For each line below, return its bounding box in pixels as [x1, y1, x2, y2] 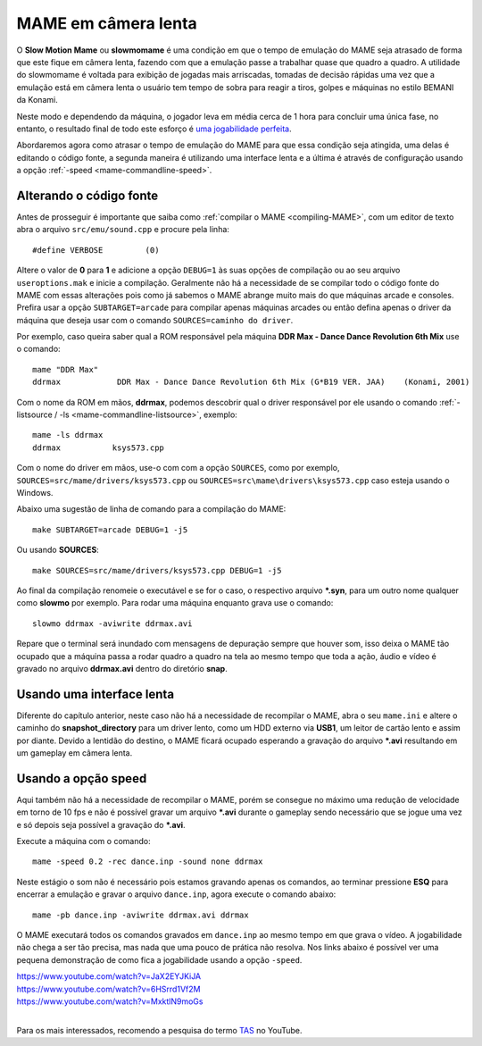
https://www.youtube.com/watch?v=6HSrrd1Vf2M [16, 983, 201, 994]
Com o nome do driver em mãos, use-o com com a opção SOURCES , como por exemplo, [16, 463, 340, 473]
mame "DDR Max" [32, 364, 99, 374]
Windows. [16, 488, 54, 498]
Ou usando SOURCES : [16, 545, 100, 556]
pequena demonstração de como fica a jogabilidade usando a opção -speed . [16, 954, 303, 965]
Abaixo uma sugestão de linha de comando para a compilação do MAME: [16, 504, 287, 515]
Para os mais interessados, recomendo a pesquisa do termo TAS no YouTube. [16, 1025, 303, 1035]
